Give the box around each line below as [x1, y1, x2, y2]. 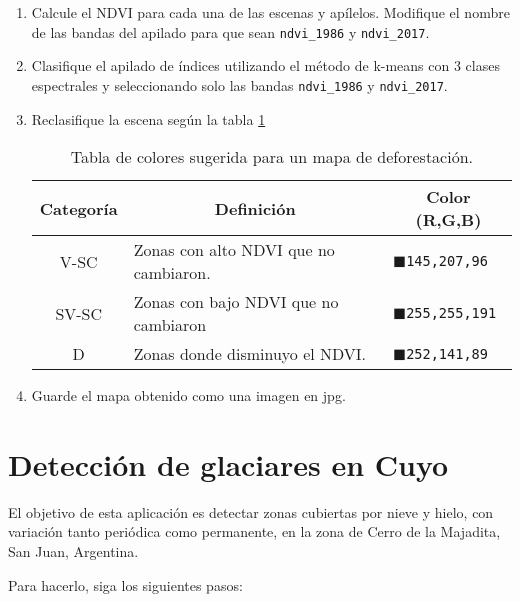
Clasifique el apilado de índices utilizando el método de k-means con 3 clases [31, 55, 500, 76]
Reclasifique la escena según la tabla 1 [31, 108, 266, 129]
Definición [214, 196, 296, 220]
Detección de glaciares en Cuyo [8, 443, 449, 484]
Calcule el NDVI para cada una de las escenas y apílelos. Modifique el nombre [31, 2, 510, 22]
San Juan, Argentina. [8, 541, 139, 561]
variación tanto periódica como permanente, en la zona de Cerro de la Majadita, [8, 521, 501, 542]
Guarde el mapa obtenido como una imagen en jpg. [31, 385, 346, 406]
